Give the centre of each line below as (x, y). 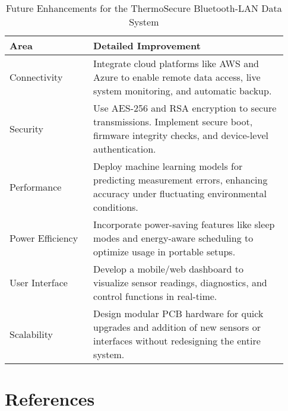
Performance (36, 186)
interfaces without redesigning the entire (177, 341)
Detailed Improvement (147, 45)
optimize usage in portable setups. (164, 252)
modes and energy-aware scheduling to (173, 238)
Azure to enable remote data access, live (177, 77)
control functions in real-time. (155, 296)
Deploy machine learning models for (168, 166)
